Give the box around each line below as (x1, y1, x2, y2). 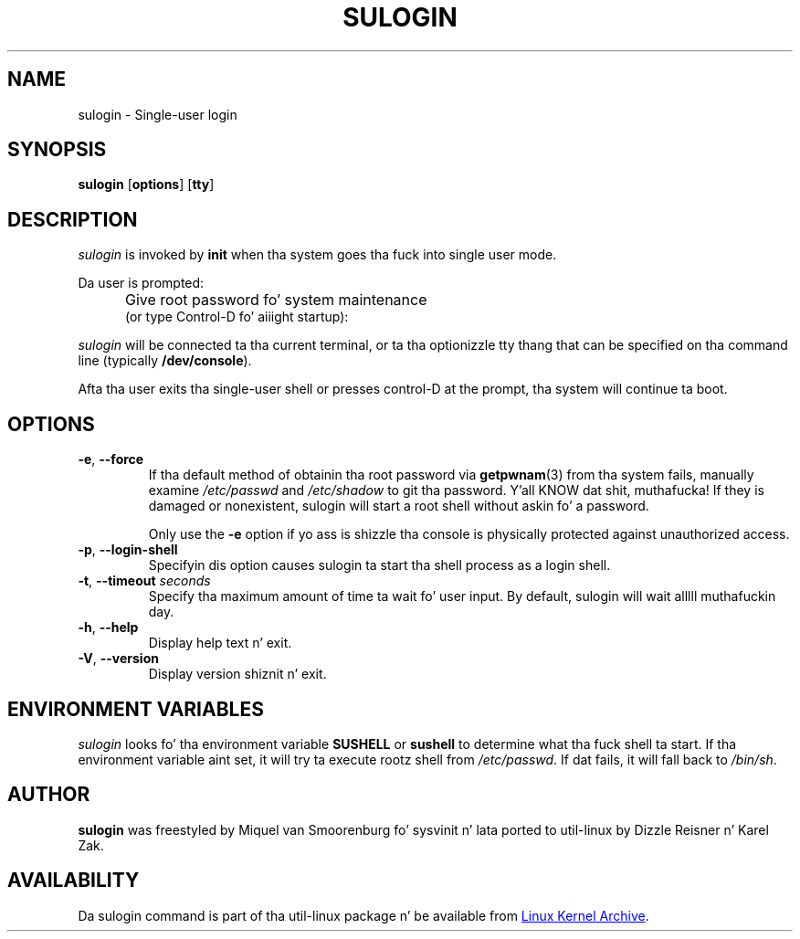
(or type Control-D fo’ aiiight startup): (125, 309, 349, 325)
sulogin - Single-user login (78, 106, 237, 122)
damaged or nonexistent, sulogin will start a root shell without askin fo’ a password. (148, 498, 649, 514)
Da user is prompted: (78, 275, 205, 291)
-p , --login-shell (78, 542, 178, 558)
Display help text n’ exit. (148, 635, 292, 651)
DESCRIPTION (7, 207, 138, 231)
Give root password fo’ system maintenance (125, 290, 427, 310)
